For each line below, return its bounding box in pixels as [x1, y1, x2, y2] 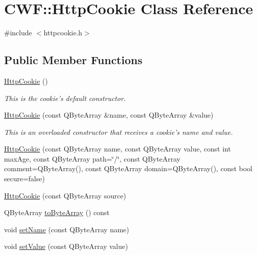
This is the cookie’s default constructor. [4, 92, 126, 103]
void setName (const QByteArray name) [4, 224, 129, 234]
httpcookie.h [43, 27, 82, 38]
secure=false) [4, 173, 45, 184]
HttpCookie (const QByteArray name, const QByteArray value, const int [4, 143, 231, 154]
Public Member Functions [4, 52, 142, 68]
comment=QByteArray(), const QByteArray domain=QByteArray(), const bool [4, 163, 252, 174]
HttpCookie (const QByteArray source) [4, 190, 126, 200]
